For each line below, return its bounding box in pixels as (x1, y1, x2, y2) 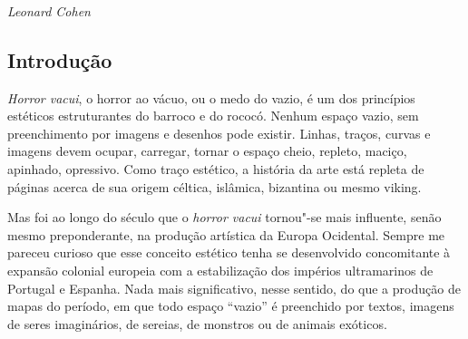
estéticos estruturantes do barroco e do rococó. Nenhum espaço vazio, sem (7, 106, 419, 125)
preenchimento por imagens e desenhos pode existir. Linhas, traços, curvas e (7, 123, 431, 142)
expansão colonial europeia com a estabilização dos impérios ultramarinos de (7, 260, 434, 279)
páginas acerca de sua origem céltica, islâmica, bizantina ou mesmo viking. (7, 177, 422, 196)
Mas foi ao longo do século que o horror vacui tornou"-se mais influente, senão (7, 208, 442, 227)
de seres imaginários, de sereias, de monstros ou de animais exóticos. (7, 314, 387, 333)
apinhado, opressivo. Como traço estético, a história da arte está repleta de (7, 159, 424, 178)
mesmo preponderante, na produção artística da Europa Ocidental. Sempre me (7, 225, 445, 244)
